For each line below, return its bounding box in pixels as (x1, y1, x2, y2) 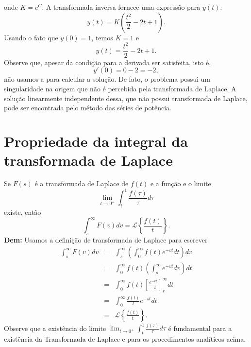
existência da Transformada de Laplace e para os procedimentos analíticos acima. (4, 334, 246, 344)
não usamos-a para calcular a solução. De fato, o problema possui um (4, 74, 210, 84)
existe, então (4, 207, 41, 217)
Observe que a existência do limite (4, 323, 106, 333)
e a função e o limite (150, 178, 211, 189)
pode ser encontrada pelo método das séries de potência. (4, 103, 171, 113)
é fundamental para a (168, 323, 232, 333)
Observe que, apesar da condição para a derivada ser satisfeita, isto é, (4, 57, 211, 67)
